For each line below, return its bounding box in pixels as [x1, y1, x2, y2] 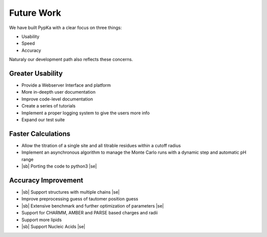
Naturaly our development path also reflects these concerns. [9, 57, 133, 63]
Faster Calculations [9, 130, 71, 138]
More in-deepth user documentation [21, 89, 96, 95]
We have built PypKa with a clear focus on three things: [9, 25, 122, 31]
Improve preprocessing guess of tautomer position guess [21, 196, 138, 202]
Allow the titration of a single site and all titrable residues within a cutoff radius [21, 142, 181, 148]
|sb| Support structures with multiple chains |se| [21, 189, 120, 195]
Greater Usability [9, 69, 63, 77]
